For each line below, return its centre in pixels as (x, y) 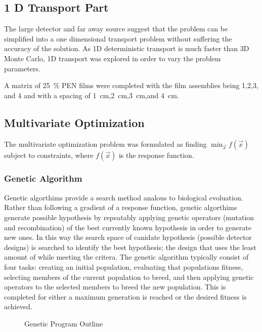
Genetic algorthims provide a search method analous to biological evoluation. (124, 197)
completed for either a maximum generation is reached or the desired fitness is (125, 296)
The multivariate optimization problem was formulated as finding (105, 143)
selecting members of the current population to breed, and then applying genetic (129, 277)
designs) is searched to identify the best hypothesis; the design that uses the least (130, 247)
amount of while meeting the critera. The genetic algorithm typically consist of (126, 257)
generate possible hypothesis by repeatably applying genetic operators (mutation (129, 217)
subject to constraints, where (49, 155)
